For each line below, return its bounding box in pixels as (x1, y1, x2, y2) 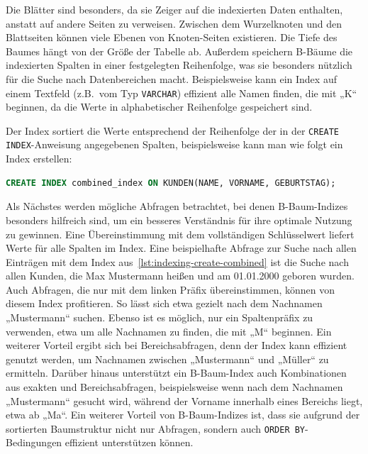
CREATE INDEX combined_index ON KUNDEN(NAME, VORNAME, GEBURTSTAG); (6, 177, 336, 188)
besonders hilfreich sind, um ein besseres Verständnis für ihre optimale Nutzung (6, 212, 352, 227)
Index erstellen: (6, 151, 72, 166)
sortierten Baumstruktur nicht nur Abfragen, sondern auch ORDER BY (6, 421, 306, 436)
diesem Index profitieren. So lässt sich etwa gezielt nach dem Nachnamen (6, 296, 323, 311)
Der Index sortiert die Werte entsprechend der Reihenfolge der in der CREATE (6, 123, 340, 138)
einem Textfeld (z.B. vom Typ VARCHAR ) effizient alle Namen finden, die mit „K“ (6, 85, 357, 100)
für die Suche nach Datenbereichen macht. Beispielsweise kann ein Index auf (6, 71, 337, 86)
